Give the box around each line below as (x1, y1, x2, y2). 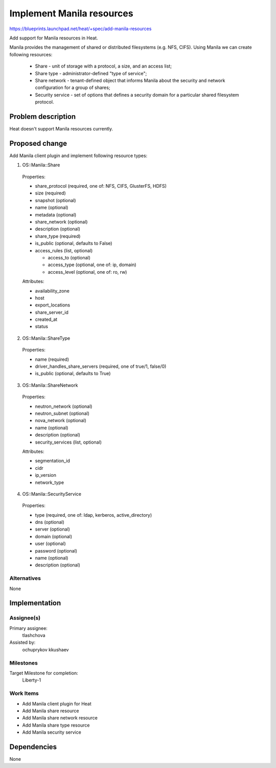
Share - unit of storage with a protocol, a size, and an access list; (35, 63, 172, 69)
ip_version (35, 472, 56, 478)
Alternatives (9, 575, 41, 582)
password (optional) (35, 547, 78, 554)
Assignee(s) (9, 615, 41, 622)
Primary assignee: (9, 625, 48, 631)
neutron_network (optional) (35, 403, 93, 409)
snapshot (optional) (35, 197, 76, 203)
